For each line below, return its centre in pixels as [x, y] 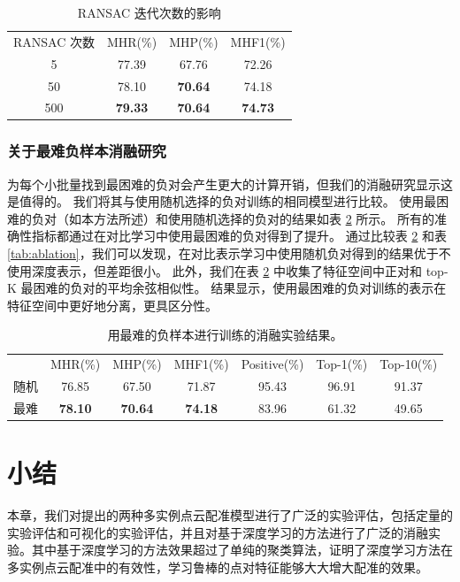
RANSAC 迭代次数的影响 [149, 12]
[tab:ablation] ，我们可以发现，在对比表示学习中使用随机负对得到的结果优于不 [229, 253]
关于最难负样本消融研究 [87, 151]
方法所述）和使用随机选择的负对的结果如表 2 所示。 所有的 [264, 218]
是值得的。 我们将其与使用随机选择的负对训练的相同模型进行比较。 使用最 [222, 201]
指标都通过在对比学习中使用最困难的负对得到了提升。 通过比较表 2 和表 [239, 236]
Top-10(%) [409, 364]
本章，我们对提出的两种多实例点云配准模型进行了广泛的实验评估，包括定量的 [230, 515]
